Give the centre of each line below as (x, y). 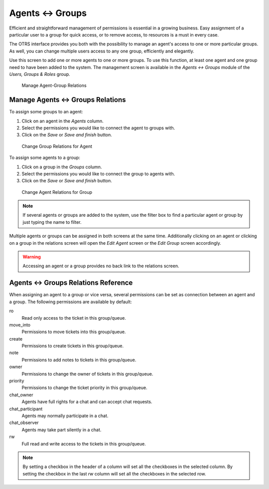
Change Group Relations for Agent (57, 146)
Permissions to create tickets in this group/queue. (73, 346)
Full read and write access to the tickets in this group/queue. (84, 444)
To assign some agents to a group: (45, 158)
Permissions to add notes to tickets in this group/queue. (79, 360)
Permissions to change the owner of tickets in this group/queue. (87, 374)
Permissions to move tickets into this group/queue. (74, 332)
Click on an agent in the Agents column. (63, 121)
